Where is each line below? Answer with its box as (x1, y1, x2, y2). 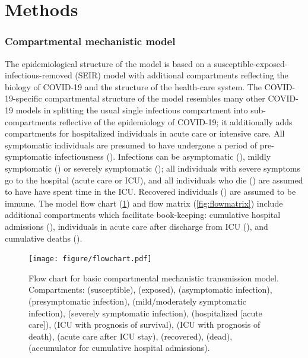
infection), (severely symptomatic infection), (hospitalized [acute (28, 306, 262, 319)
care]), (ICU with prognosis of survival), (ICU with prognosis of (28, 318, 261, 331)
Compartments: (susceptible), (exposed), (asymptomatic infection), (28, 283, 272, 296)
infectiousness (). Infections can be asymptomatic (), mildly (54, 150, 271, 163)
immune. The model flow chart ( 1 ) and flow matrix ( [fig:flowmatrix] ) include (5, 197, 283, 209)
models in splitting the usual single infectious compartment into (15, 103, 248, 116)
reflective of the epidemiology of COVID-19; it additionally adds (59, 115, 293, 128)
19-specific (5, 92, 42, 104)
